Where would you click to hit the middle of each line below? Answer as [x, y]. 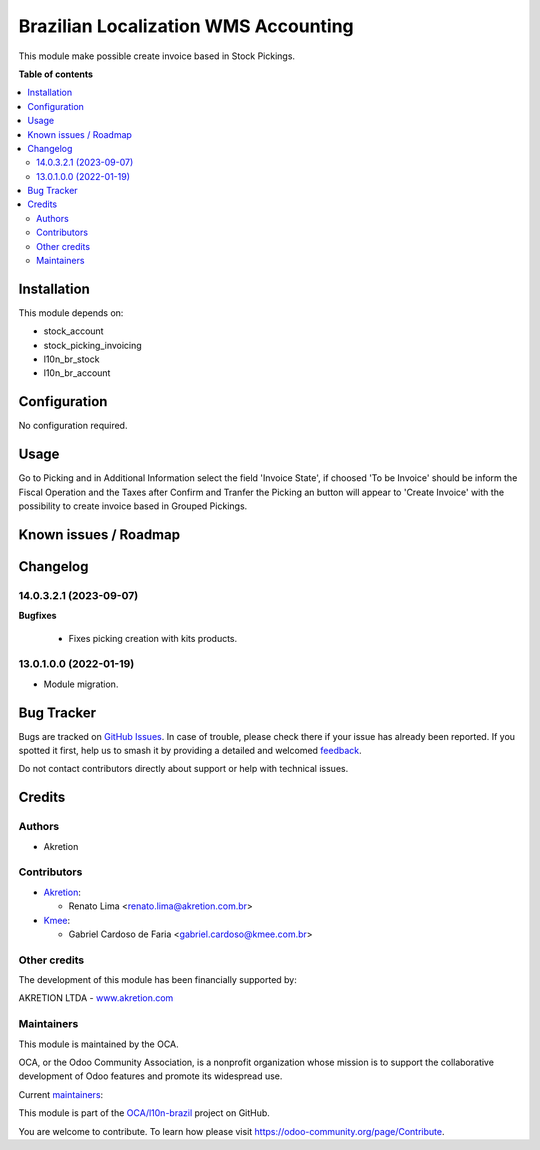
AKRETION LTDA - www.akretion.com [96, 998]
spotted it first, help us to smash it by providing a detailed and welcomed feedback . [190, 751]
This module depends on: [71, 312]
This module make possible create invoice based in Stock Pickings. [156, 56]
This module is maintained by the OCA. [98, 1044]
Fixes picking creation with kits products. [153, 638]
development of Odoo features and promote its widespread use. [150, 1076]
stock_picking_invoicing [92, 345]
